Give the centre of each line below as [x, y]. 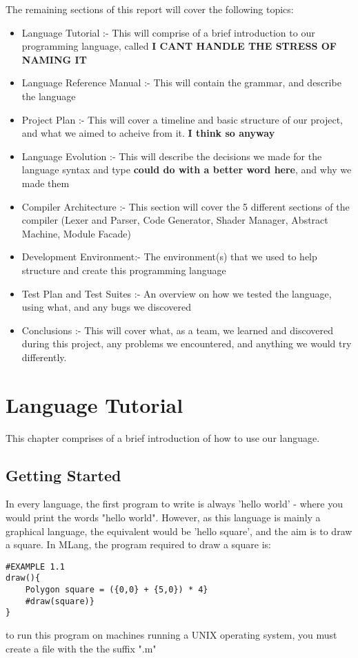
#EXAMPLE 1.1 [35, 567]
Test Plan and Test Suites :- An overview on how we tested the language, [177, 293]
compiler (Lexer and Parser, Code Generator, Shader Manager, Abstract [175, 220]
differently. [44, 357]
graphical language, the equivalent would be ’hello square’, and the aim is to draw [179, 531]
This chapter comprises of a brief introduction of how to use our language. [163, 437]
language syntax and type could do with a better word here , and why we [187, 170]
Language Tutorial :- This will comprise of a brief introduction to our [168, 32]
